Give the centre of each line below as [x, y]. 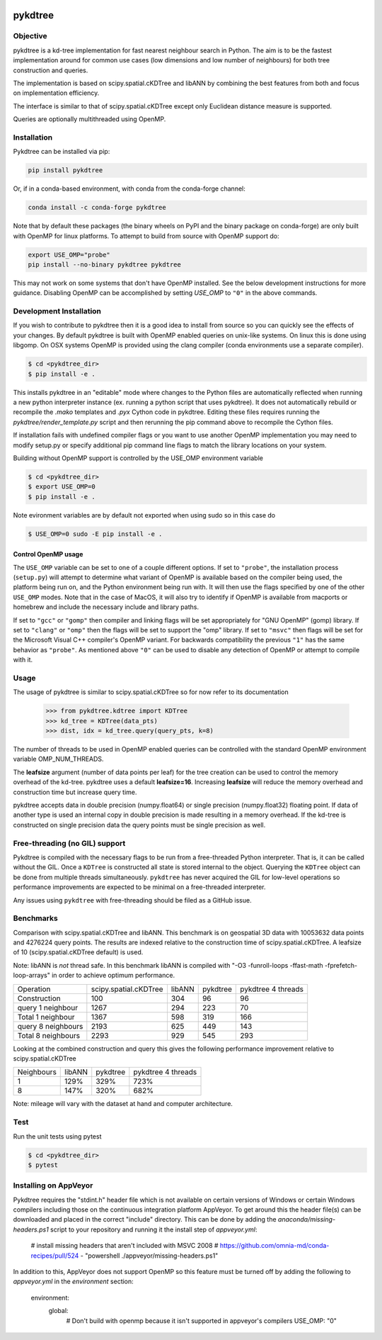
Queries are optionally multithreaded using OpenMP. [89, 119]
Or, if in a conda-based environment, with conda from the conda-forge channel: [129, 189]
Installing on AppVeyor [53, 1185]
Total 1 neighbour [46, 1017]
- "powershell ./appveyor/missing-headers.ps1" [149, 1256]
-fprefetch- [341, 965]
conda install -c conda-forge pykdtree [97, 208]
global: [58, 1311]
